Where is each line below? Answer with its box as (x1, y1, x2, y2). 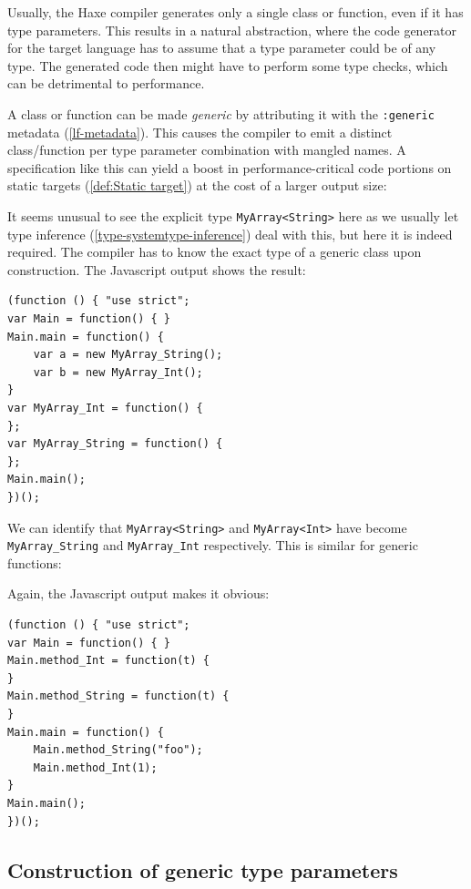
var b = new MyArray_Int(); (33, 365, 203, 379)
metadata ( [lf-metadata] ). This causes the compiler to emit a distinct (7, 122, 393, 141)
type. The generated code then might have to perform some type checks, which (7, 56, 448, 75)
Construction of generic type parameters (7, 855, 398, 884)
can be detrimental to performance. (7, 74, 205, 93)
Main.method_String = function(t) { (7, 690, 230, 703)
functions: (7, 553, 62, 572)
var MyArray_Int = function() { (7, 402, 203, 414)
